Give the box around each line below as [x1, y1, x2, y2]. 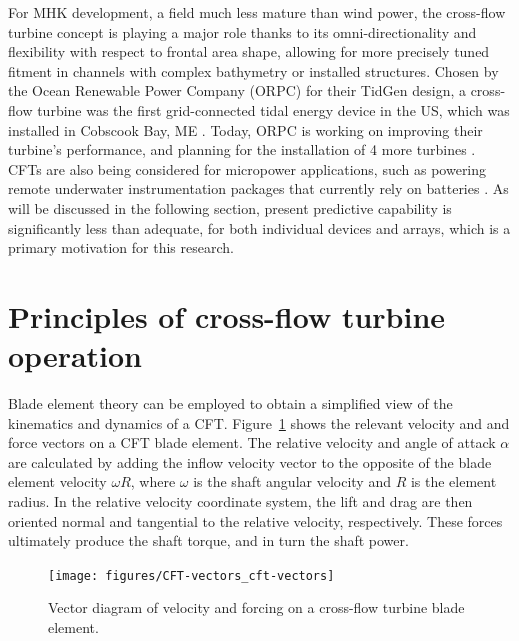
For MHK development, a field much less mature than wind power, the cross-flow [8, 2, 506, 22]
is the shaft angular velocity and [193, 471, 391, 492]
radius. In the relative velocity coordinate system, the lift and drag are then [8, 491, 473, 511]
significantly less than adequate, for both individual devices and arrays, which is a [8, 217, 511, 238]
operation [8, 335, 143, 376]
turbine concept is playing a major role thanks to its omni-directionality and [8, 21, 477, 42]
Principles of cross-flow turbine [8, 295, 446, 336]
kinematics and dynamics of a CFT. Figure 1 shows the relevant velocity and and [8, 412, 510, 433]
